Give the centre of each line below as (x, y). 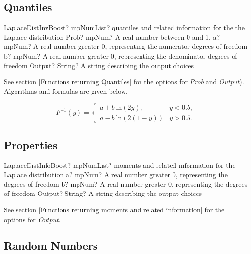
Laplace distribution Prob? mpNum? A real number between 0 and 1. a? (112, 37)
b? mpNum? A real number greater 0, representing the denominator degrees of (121, 55)
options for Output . (32, 219)
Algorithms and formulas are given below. (66, 91)
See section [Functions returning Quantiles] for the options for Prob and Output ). (124, 82)
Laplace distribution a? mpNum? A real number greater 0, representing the (116, 174)
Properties (31, 144)
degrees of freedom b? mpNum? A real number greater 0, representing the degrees (126, 184)
